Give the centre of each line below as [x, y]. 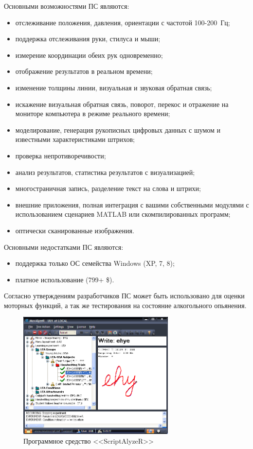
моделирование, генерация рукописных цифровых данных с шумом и [118, 130]
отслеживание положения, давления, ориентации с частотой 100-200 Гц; [123, 22]
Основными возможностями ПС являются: [67, 6]
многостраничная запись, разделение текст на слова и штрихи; [108, 188]
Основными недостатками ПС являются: [64, 247]
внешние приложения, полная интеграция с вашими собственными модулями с [132, 204]
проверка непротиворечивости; [61, 155]
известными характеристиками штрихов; [75, 139]
